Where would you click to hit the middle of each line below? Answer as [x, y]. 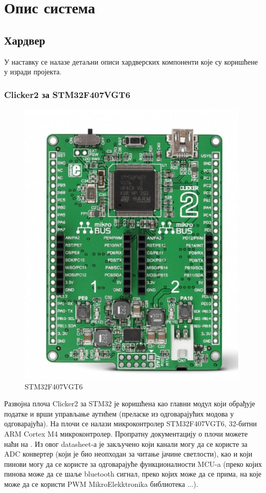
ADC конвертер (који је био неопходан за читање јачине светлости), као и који [128, 454]
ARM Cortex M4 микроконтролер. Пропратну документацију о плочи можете [126, 433]
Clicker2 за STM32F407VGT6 [67, 94]
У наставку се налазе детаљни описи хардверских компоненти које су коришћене [131, 61]
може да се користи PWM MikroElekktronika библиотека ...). [101, 484]
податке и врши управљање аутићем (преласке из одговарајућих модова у [119, 413]
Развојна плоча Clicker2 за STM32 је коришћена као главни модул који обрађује [130, 403]
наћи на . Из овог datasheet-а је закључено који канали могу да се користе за [126, 443]
